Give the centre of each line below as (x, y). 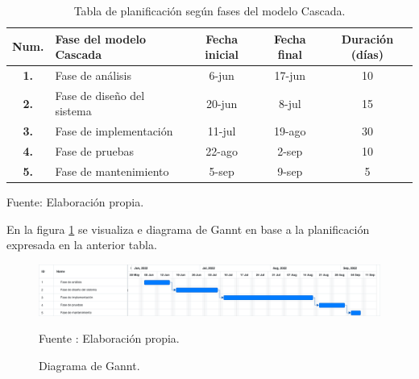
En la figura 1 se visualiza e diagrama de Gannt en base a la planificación (188, 229)
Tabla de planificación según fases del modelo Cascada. (209, 10)
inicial (222, 54)
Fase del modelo (101, 38)
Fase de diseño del (100, 95)
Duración (367, 38)
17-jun (290, 75)
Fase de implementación (114, 131)
